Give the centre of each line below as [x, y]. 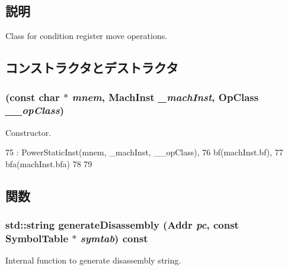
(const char [33, 97]
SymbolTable [37, 238]
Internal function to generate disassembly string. [93, 260]
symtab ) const [114, 238]
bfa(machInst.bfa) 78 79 [49, 163]
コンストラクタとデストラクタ [92, 68]
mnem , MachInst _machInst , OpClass [165, 97]
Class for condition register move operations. [87, 36]
